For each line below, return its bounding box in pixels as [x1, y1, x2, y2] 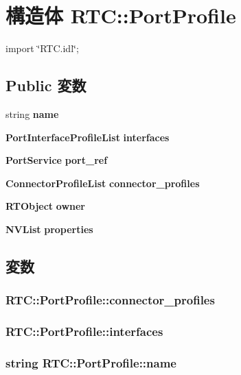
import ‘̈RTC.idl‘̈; [5, 41, 79, 56]
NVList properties [5, 221, 93, 236]
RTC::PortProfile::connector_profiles [5, 291, 215, 309]
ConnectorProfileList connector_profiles [5, 176, 200, 190]
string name [5, 106, 59, 121]
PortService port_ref [5, 153, 108, 167]
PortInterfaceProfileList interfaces [5, 130, 170, 144]
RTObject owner [5, 199, 86, 213]
